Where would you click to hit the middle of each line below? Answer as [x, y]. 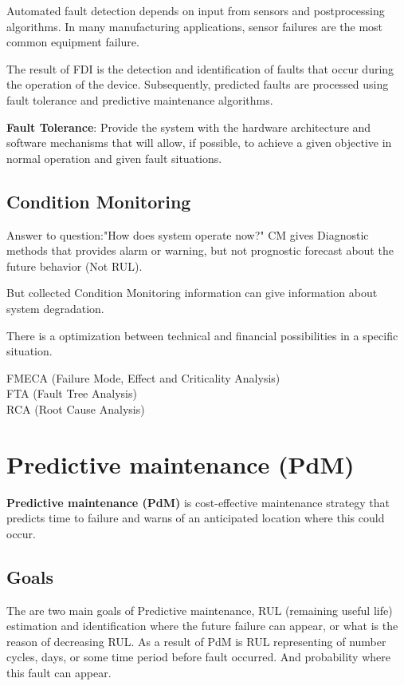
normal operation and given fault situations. [114, 158]
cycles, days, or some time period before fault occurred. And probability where [198, 657]
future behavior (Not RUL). [75, 266]
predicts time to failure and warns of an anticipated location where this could [196, 518]
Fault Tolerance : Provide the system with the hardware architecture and [189, 127]
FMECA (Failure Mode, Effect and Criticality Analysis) [143, 377]
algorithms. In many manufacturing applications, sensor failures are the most [195, 26]
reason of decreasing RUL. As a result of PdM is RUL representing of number [196, 641]
